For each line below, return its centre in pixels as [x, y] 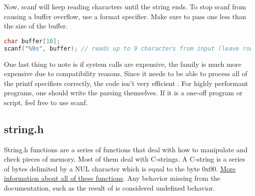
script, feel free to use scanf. [46, 102]
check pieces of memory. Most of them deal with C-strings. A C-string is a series [125, 159]
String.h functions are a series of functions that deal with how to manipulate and [126, 149]
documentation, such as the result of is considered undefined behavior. [110, 188]
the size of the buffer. [36, 26]
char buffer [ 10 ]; [32, 41]
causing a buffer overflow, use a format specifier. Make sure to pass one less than [125, 16]
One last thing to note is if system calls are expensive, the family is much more [123, 64]
